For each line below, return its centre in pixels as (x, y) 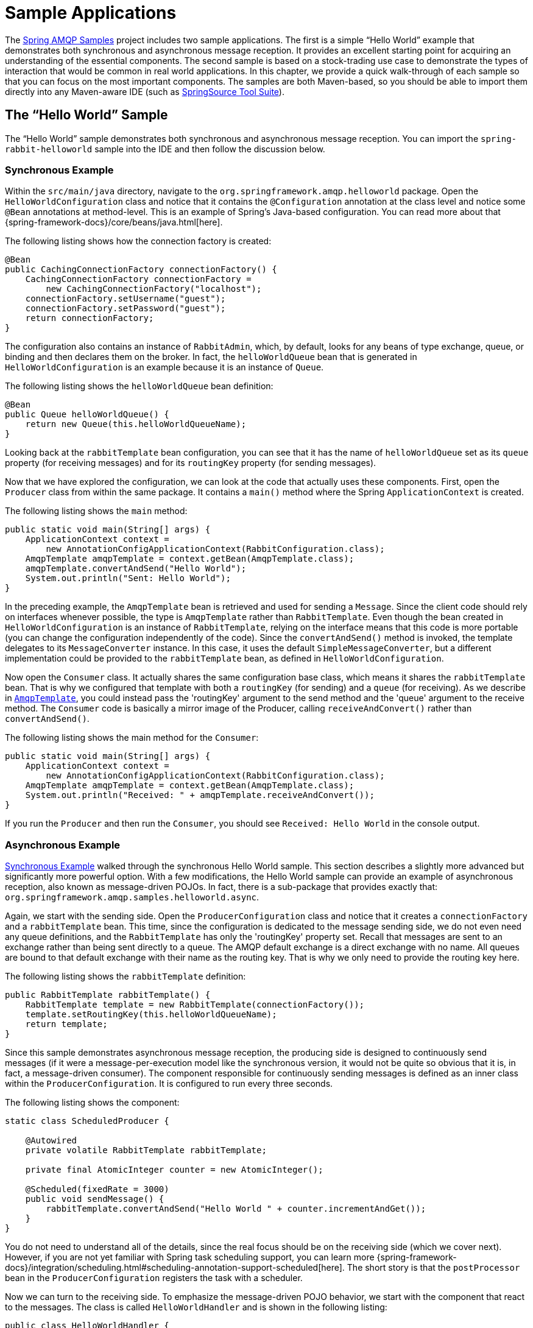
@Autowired (51, 1141)
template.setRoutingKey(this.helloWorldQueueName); (151, 1015)
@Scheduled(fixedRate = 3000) (97, 1189)
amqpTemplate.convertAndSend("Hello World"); (136, 569)
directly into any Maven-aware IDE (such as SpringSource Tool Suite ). (145, 91)
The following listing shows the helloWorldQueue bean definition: (139, 386)
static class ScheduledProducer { (87, 1121)
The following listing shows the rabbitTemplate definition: (125, 977)
